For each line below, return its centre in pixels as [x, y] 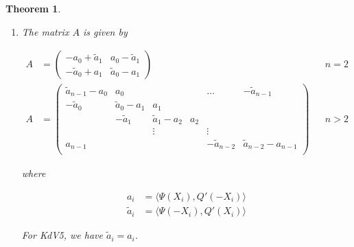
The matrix [45, 31]
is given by [105, 31]
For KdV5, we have [62, 235]
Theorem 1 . [33, 8]
